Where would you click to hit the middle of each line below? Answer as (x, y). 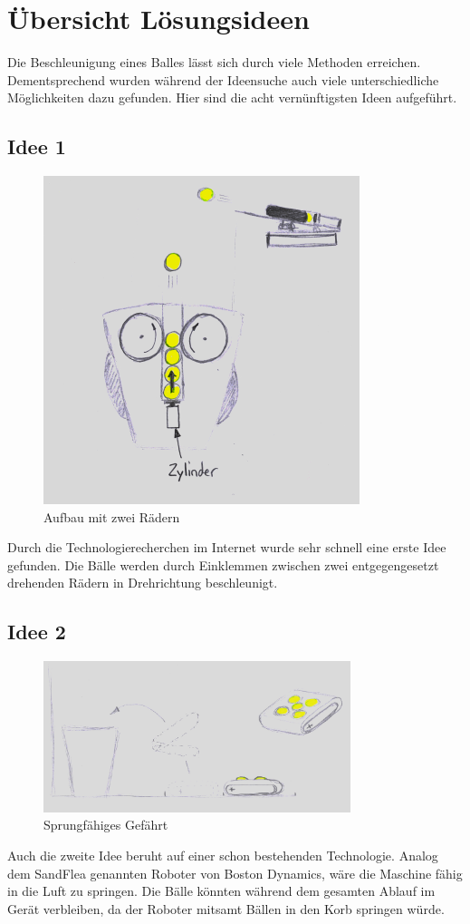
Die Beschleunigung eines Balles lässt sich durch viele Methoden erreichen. (214, 62)
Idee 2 (37, 632)
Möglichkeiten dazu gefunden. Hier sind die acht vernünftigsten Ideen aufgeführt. (232, 97)
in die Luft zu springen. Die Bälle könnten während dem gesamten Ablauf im (221, 891)
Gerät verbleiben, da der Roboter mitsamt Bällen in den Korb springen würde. (226, 908)
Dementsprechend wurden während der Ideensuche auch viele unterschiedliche (223, 79)
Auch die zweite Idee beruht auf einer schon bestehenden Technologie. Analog (223, 856)
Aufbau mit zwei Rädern (112, 516)
